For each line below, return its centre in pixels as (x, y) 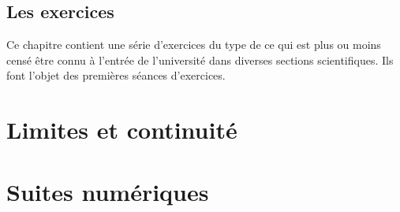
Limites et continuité (122, 130)
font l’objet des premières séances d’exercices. (116, 75)
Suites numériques (108, 191)
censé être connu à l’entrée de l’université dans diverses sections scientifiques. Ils (200, 60)
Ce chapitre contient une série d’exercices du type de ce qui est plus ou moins (194, 45)
